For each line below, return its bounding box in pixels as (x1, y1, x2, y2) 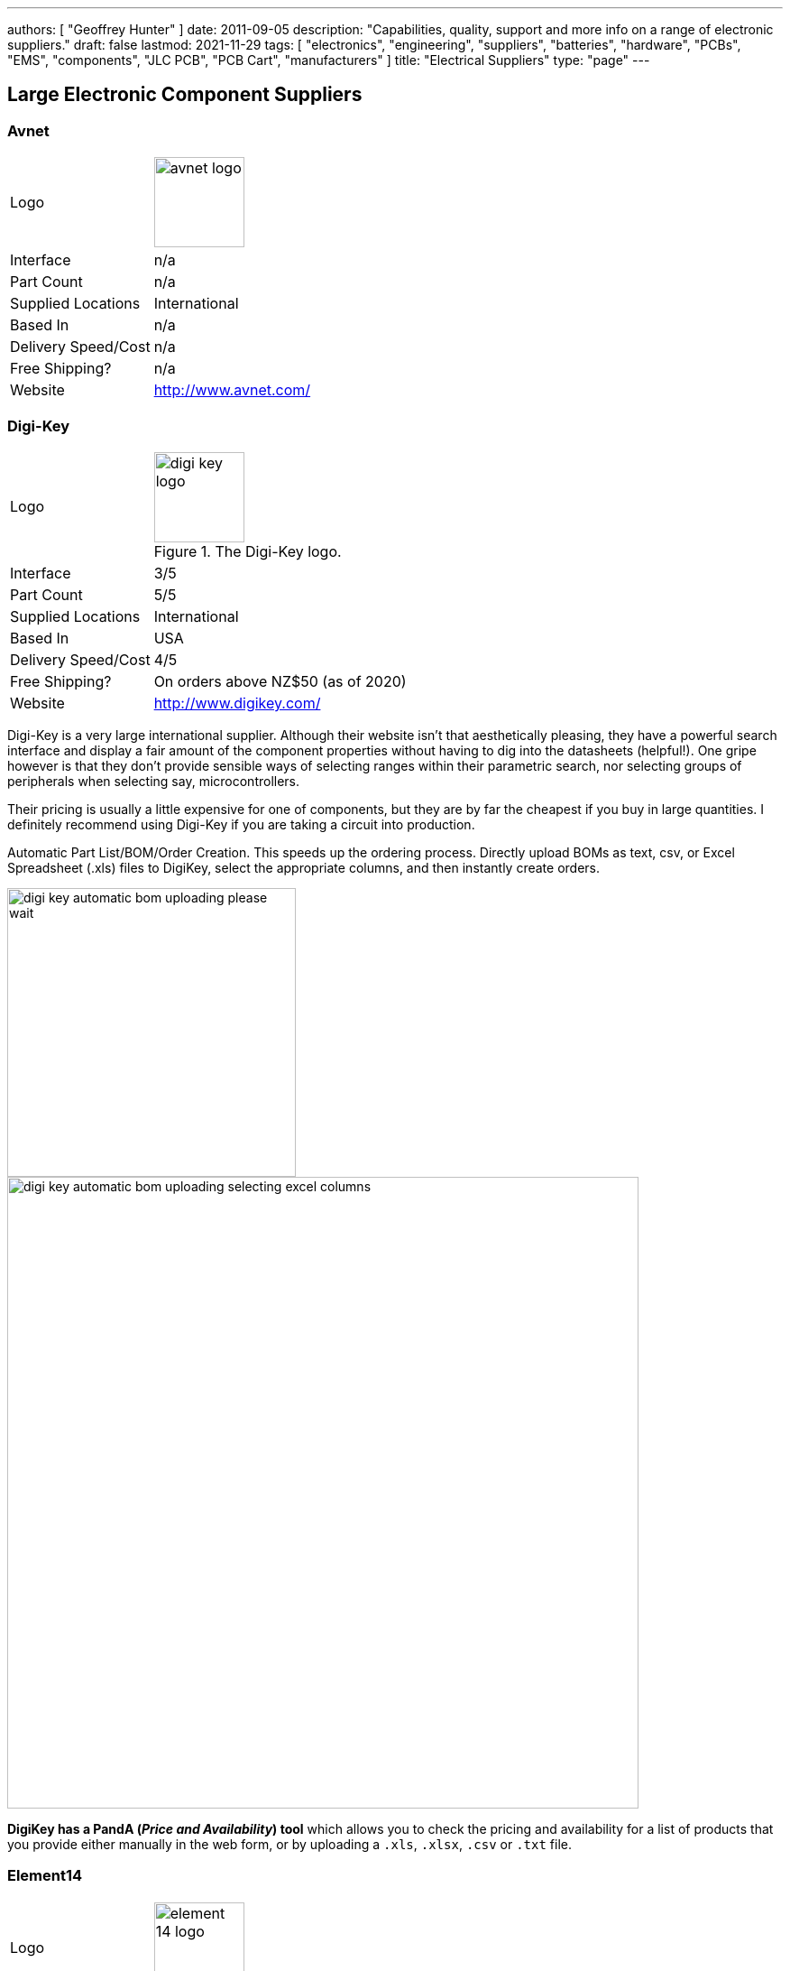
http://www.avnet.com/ (153, 381, 311, 400)
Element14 (7, 1866, 83, 1885)
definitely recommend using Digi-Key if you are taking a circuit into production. (7, 816, 475, 832)
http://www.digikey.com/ (153, 693, 321, 712)
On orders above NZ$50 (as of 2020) (153, 671, 407, 690)
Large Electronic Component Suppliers (7, 83, 363, 106)
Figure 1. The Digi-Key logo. (153, 541, 342, 560)
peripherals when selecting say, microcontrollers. (7, 773, 300, 789)
